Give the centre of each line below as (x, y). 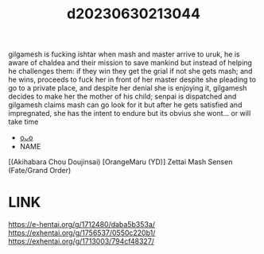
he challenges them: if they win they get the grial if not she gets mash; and (130, 71)
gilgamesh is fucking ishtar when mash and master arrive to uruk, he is (124, 54)
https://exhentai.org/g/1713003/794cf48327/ (82, 241)
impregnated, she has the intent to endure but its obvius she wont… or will (130, 114)
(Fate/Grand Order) (40, 171)
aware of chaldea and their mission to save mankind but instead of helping (130, 63)
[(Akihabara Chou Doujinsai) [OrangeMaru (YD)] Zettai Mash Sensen (120, 162)
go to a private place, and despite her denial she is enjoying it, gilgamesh (128, 88)
